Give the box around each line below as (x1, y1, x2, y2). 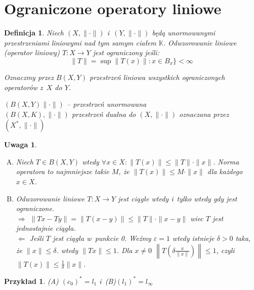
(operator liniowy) (4, 47, 60, 58)
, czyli (216, 244, 235, 255)
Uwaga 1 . (4, 139, 37, 150)
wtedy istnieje (172, 233, 215, 243)
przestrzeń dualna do (71, 108, 136, 119)
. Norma (213, 156, 239, 167)
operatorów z (4, 81, 43, 92)
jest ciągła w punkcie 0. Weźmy (53, 233, 151, 243)
